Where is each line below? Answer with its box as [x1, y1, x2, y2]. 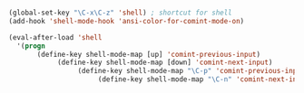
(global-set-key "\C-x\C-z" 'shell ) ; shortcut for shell [8, 8, 232, 17]
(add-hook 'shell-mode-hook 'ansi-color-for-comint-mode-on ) [8, 16, 245, 25]
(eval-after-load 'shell [8, 33, 103, 42]
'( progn [16, 42, 46, 51]
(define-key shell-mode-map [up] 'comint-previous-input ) [36, 50, 260, 59]
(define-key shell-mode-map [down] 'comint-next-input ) [56, 58, 273, 68]
